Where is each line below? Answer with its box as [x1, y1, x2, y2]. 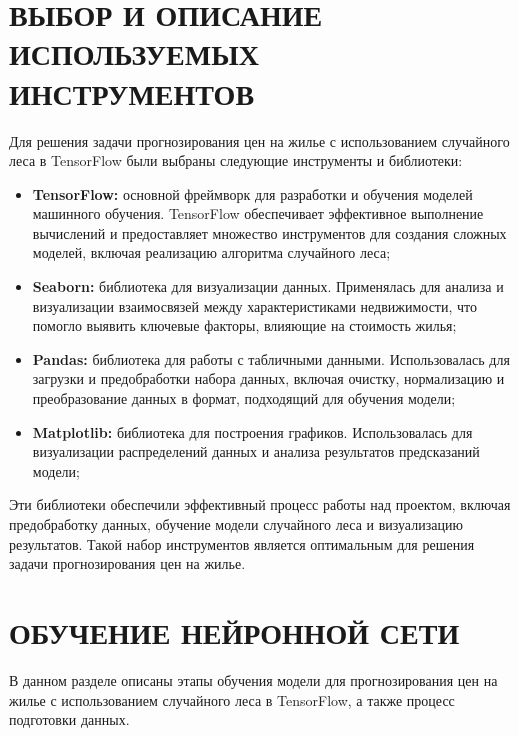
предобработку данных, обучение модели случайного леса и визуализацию [9, 514, 463, 534]
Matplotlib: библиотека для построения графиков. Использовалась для [32, 421, 473, 442]
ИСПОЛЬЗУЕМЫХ [9, 33, 259, 74]
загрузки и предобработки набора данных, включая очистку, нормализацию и [32, 368, 505, 389]
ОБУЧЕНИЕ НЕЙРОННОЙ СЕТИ [9, 611, 460, 652]
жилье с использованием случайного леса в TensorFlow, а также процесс [9, 689, 455, 710]
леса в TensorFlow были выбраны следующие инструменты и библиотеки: [9, 150, 463, 171]
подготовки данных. [9, 709, 130, 730]
